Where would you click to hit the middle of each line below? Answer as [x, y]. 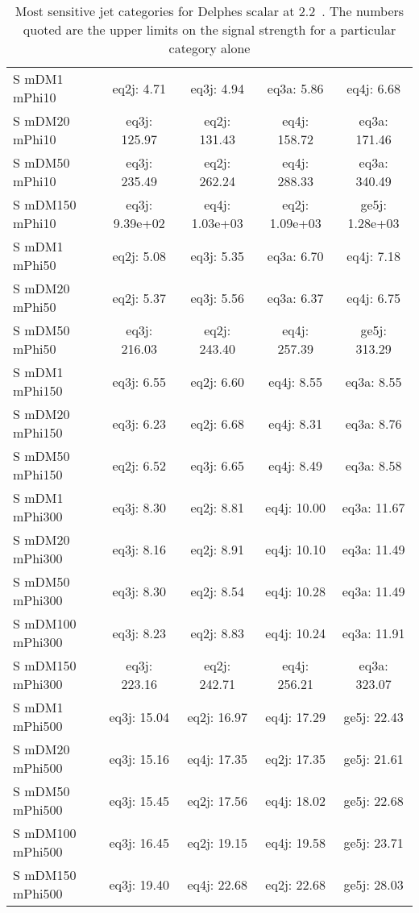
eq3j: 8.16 [139, 549]
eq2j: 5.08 [139, 255]
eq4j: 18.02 [296, 800]
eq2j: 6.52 [139, 465]
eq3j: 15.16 [139, 758]
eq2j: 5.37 [139, 297]
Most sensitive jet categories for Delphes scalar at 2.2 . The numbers [209, 11]
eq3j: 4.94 [218, 88]
